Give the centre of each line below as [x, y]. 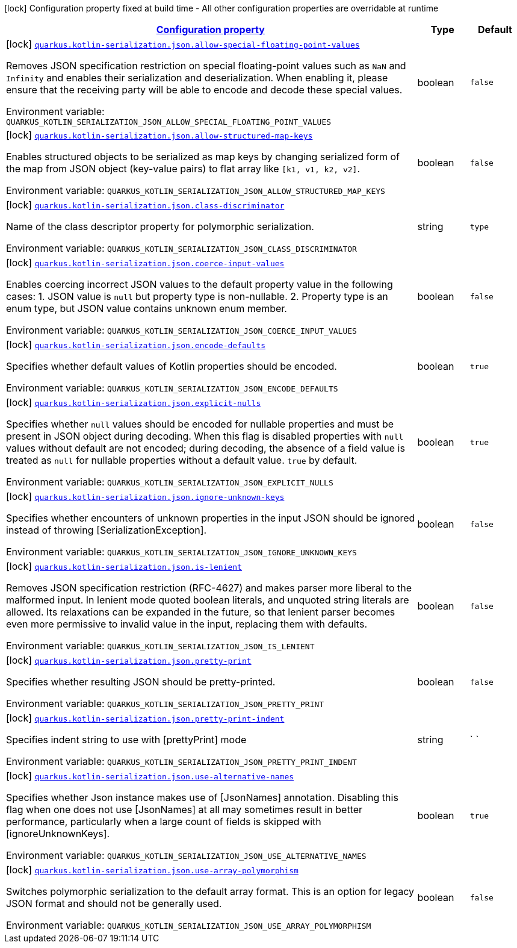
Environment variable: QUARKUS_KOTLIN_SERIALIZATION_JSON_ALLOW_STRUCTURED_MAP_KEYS [196, 190]
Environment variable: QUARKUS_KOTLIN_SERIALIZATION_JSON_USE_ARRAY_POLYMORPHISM [189, 925]
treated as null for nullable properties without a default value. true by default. [182, 460]
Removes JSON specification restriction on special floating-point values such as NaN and [206, 66]
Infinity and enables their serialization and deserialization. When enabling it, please [197, 78]
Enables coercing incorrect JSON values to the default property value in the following [200, 284]
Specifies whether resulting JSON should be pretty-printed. [141, 682]
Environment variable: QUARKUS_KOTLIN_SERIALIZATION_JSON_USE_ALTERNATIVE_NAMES [186, 855]
